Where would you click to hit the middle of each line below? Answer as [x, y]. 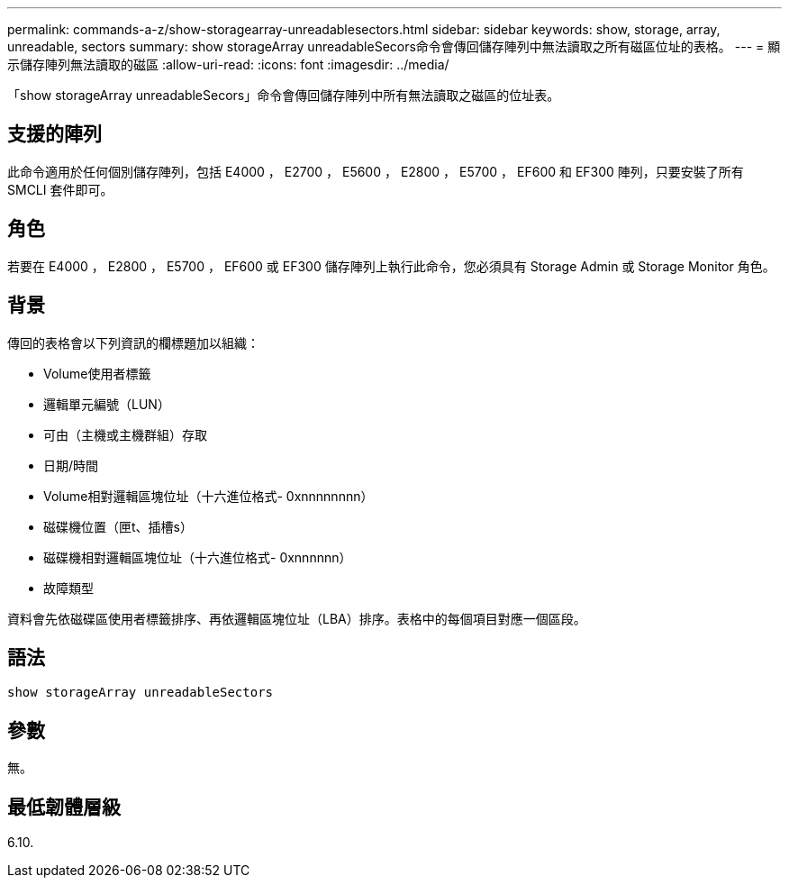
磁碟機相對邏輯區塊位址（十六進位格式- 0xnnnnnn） [198, 557]
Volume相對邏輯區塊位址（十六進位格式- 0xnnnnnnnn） [209, 496]
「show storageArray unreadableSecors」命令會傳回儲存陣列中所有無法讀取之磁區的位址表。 [284, 95]
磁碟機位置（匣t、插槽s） [118, 526]
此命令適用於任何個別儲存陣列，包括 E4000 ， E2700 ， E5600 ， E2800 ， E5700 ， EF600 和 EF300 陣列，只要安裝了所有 [376, 171]
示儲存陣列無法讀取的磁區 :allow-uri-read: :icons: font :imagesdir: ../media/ [228, 64]
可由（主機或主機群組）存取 [125, 434]
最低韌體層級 [64, 807]
